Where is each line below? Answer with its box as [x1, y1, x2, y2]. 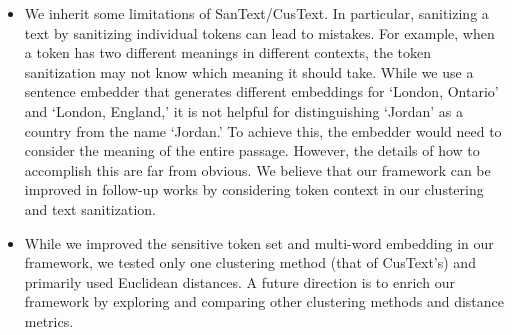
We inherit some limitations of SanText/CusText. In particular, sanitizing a [24, 3, 489, 23]
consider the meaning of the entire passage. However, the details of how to [24, 140, 480, 161]
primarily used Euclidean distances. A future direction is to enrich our [24, 271, 455, 292]
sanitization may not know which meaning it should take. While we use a [24, 61, 474, 82]
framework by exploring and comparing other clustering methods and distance [24, 291, 505, 312]
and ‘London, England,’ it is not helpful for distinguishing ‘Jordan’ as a [24, 100, 463, 121]
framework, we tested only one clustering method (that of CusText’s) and [24, 252, 476, 273]
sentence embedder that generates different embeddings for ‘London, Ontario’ [24, 81, 499, 102]
